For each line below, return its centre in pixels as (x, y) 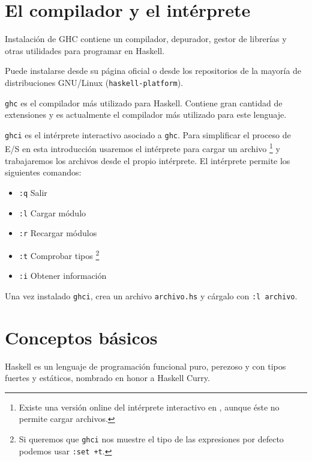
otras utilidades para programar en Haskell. (85, 50)
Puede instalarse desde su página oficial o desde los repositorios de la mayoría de (153, 71)
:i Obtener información (63, 276)
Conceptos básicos (81, 337)
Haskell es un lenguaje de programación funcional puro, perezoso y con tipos (145, 366)
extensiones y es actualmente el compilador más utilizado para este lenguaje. (146, 114)
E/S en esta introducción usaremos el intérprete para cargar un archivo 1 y (142, 148)
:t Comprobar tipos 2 (59, 254)
